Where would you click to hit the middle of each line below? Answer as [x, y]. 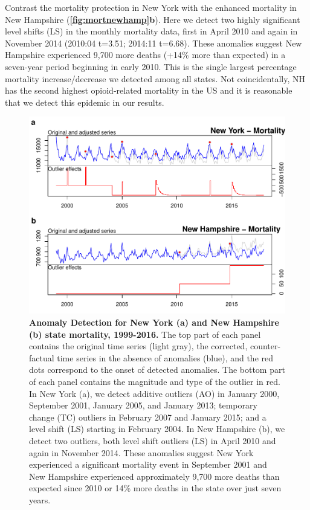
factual [42, 357]
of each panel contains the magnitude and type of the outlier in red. [155, 382]
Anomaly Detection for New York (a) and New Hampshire [154, 322]
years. [40, 499]
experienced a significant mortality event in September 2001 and [148, 464]
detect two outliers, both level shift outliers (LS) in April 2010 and [153, 441]
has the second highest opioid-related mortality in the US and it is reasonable [149, 90]
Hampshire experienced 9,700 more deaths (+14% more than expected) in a [145, 55]
